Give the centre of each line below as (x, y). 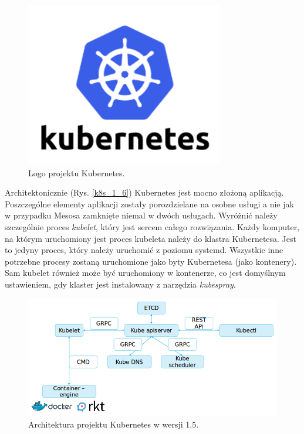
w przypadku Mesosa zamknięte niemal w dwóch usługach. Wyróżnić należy (141, 215)
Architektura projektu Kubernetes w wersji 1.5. (114, 424)
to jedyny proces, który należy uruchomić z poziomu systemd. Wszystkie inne (144, 250)
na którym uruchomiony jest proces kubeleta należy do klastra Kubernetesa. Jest (151, 238)
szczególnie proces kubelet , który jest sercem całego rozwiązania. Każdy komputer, (152, 226)
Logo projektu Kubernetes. (77, 172)
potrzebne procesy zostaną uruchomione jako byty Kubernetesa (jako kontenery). (151, 261)
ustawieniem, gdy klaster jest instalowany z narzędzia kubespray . (120, 284)
